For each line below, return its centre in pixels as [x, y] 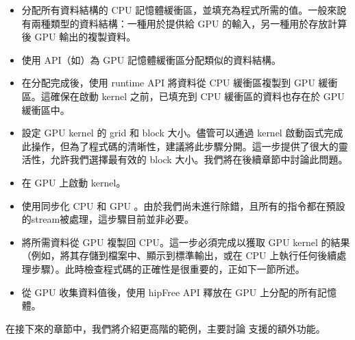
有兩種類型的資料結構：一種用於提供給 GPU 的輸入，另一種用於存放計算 [184, 23]
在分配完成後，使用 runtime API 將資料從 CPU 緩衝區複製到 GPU [168, 83]
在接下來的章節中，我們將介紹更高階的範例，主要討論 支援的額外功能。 [166, 328]
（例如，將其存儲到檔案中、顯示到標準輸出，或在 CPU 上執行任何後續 [179, 255]
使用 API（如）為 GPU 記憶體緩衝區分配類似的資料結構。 [151, 59]
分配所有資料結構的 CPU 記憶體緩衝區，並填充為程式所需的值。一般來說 [184, 10]
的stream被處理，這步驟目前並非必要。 [108, 219]
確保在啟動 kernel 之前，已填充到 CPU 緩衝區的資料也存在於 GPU [197, 96]
